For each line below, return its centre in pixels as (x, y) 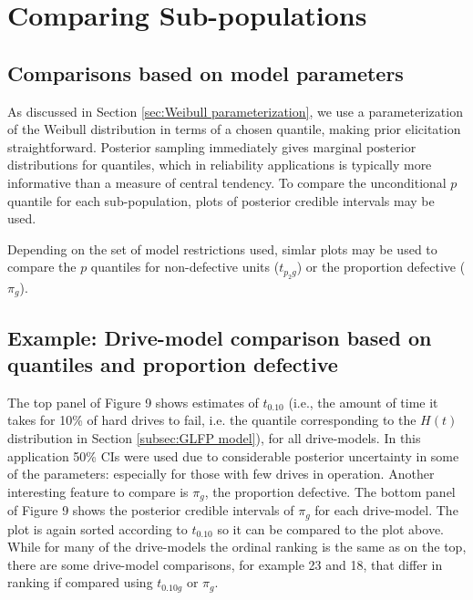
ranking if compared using (80, 582)
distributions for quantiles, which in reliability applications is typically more (220, 165)
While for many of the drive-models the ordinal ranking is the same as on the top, (237, 547)
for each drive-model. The (386, 510)
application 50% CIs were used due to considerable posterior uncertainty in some (233, 455)
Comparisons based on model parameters (206, 72)
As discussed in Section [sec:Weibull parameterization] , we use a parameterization (235, 111)
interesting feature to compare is (98, 491)
